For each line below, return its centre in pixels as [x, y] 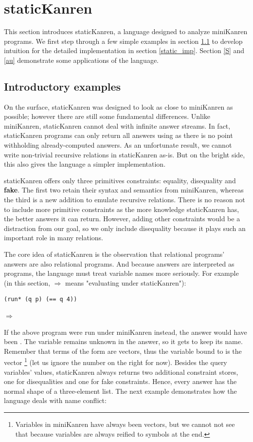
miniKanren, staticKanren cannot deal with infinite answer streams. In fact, [117, 125]
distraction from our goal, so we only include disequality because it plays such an [125, 228]
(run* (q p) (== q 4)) [41, 299]
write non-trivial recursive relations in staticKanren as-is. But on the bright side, [125, 154]
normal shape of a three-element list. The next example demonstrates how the [120, 391]
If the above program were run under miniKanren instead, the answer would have [126, 332]
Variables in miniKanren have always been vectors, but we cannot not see [125, 424]
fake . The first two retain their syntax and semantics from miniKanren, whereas [124, 190]
